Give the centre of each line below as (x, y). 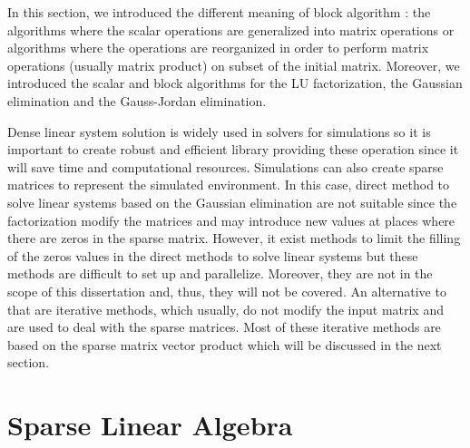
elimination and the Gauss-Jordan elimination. (137, 100)
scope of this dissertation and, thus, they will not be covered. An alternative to (227, 291)
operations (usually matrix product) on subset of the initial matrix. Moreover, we (234, 65)
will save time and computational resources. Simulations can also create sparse (225, 166)
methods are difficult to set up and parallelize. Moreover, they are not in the (220, 273)
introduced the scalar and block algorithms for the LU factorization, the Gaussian (235, 83)
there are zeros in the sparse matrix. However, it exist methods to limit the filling (234, 238)
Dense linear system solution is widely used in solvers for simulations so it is (219, 131)
